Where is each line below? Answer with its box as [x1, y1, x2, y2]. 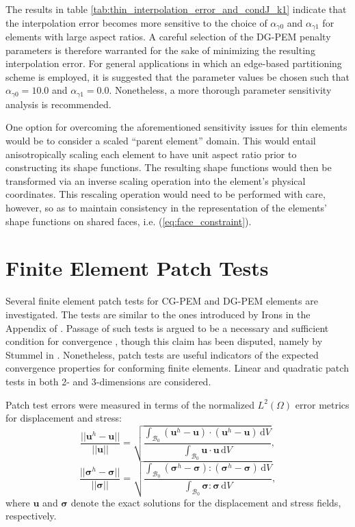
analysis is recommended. [5, 97, 111, 111]
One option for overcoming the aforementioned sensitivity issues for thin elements [5, 120, 347, 134]
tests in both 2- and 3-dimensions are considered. [5, 374, 211, 388]
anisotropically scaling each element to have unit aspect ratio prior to [5, 146, 297, 161]
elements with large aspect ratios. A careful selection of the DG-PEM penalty [5, 29, 331, 44]
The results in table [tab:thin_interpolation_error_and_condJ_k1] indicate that [5, 2, 347, 16]
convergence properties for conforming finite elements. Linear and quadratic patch [5, 361, 349, 375]
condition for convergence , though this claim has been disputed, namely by [5, 334, 323, 348]
